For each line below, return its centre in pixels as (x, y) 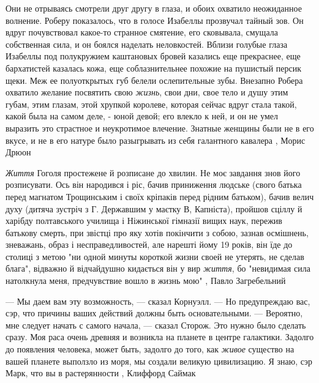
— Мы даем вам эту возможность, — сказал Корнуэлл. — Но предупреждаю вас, (158, 301)
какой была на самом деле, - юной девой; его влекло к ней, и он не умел (142, 116)
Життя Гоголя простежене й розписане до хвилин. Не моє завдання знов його (153, 172)
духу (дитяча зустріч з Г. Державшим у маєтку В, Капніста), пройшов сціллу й (154, 208)
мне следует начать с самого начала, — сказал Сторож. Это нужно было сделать (156, 325)
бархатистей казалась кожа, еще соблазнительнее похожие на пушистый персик (154, 68)
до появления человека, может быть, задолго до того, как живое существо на (150, 349)
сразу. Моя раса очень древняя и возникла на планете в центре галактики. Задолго (160, 337)
